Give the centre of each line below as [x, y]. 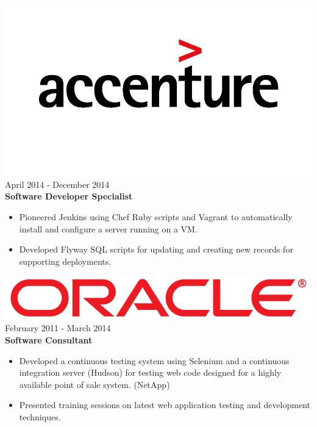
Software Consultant [49, 340]
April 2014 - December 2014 [57, 184]
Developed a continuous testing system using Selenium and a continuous [154, 360]
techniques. [40, 416]
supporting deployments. [65, 261]
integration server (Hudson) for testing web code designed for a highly [150, 372]
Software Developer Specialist [69, 196]
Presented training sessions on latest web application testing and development [165, 405]
